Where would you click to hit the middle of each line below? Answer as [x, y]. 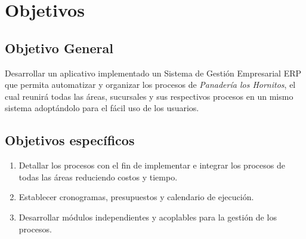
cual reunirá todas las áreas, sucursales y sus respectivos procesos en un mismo [149, 96]
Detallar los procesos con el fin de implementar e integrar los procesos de [152, 165]
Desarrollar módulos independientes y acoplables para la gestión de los [148, 217]
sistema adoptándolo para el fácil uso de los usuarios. [102, 108]
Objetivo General [59, 48]
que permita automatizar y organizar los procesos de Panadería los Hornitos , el [150, 85]
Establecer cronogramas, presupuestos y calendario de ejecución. [136, 197]
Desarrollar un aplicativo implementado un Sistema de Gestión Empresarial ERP [153, 73]
